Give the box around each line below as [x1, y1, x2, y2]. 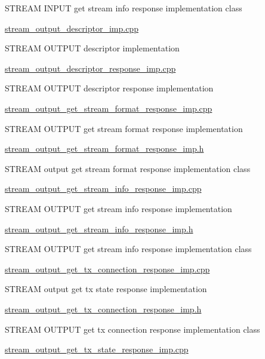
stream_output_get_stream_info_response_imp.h [5, 222, 193, 235]
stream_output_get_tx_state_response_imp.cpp [5, 343, 189, 355]
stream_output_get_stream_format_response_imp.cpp [5, 102, 212, 114]
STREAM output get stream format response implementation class [5, 162, 251, 174]
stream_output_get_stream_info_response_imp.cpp [5, 182, 202, 195]
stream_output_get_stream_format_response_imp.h [5, 142, 204, 155]
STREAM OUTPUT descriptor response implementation [5, 82, 214, 94]
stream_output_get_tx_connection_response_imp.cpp [5, 262, 210, 275]
